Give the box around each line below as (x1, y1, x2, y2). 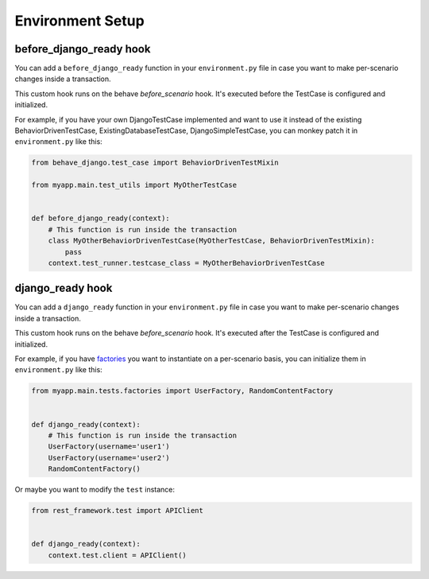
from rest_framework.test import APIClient (31, 506, 204, 515)
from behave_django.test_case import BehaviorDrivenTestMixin (31, 158, 279, 167)
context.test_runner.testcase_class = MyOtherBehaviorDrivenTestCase (48, 258, 325, 267)
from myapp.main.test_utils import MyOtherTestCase (31, 181, 238, 190)
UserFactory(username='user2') (48, 453, 170, 462)
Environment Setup (14, 12, 145, 29)
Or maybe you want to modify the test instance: (14, 485, 175, 495)
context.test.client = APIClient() (48, 550, 187, 560)
